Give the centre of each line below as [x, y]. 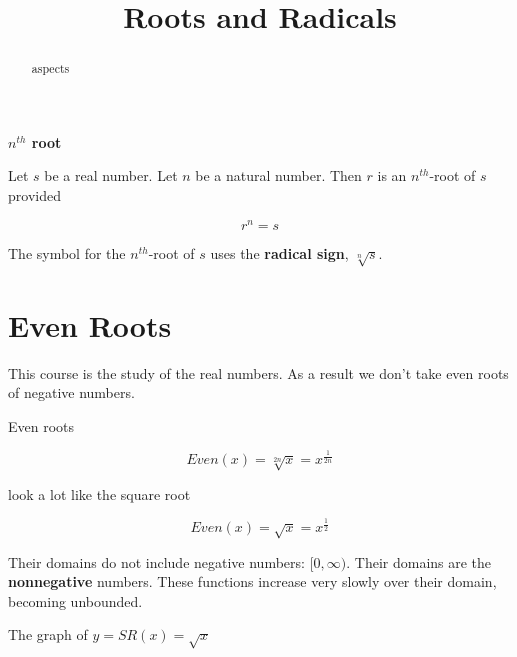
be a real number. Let [111, 175]
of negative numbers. [71, 392]
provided [34, 195]
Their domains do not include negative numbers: [156, 561]
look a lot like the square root [99, 493]
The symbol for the [67, 252]
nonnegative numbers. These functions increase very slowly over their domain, [252, 581]
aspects [50, 68]
